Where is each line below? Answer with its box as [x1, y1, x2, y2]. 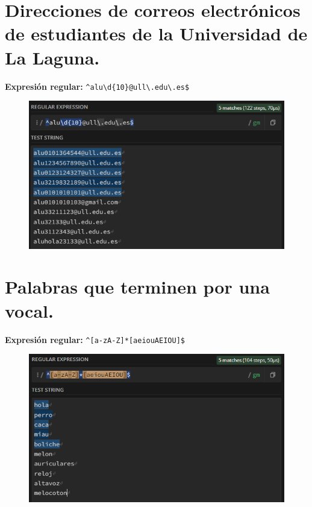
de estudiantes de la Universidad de [5, 21, 308, 46]
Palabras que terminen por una [5, 274, 270, 299]
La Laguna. [5, 45, 100, 69]
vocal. [5, 298, 54, 323]
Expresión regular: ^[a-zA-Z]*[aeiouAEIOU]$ [5, 333, 185, 345]
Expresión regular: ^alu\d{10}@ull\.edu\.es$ [5, 80, 190, 92]
